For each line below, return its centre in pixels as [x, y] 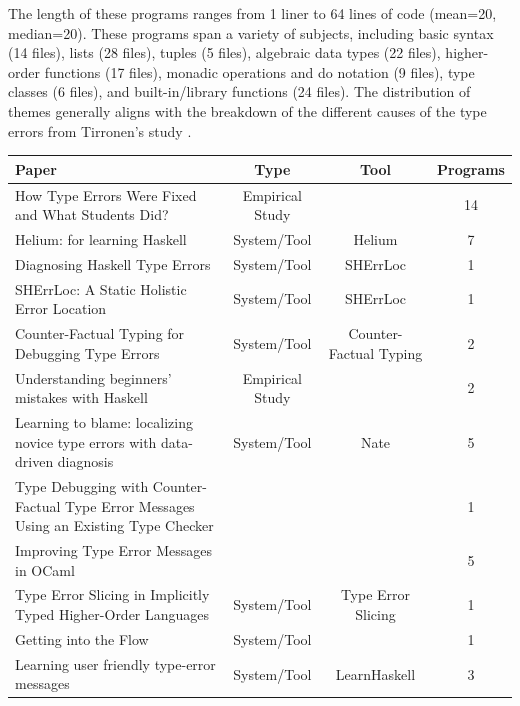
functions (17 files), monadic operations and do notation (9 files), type [259, 71]
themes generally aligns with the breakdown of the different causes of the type [247, 110]
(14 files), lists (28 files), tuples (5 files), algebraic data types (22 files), [224, 52]
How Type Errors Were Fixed [106, 194]
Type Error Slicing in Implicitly [112, 594]
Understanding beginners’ [93, 377]
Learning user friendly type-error [115, 663]
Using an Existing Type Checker [114, 525]
